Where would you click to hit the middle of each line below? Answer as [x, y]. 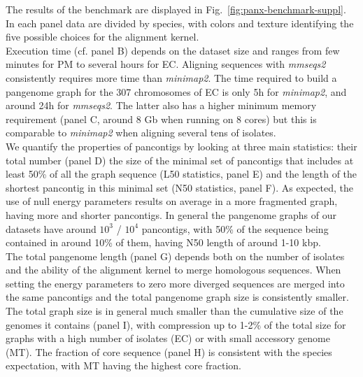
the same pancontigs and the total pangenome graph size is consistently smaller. [177, 297]
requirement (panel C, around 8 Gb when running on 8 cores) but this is [161, 119]
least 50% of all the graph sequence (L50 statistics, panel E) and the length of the [181, 174]
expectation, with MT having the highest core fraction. [123, 365]
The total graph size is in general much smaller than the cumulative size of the [175, 311]
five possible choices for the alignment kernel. [102, 37]
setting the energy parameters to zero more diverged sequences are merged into [175, 283]
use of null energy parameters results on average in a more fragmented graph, [172, 201]
